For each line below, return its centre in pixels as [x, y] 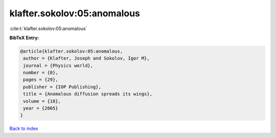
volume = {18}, [42, 101]
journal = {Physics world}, [58, 65]
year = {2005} [41, 108]
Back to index [24, 129]
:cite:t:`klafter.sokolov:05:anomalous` [48, 29]
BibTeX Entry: [24, 38]
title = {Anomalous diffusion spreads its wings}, [88, 94]
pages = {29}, [41, 80]
